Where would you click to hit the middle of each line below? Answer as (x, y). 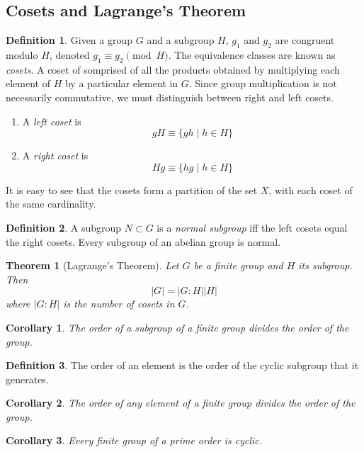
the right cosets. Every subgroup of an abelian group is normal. (143, 241)
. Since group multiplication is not (263, 83)
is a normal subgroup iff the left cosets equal (252, 227)
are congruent (305, 40)
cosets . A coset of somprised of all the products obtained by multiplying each (173, 69)
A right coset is (55, 156)
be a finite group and (238, 265)
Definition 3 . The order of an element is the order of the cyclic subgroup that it (182, 365)
